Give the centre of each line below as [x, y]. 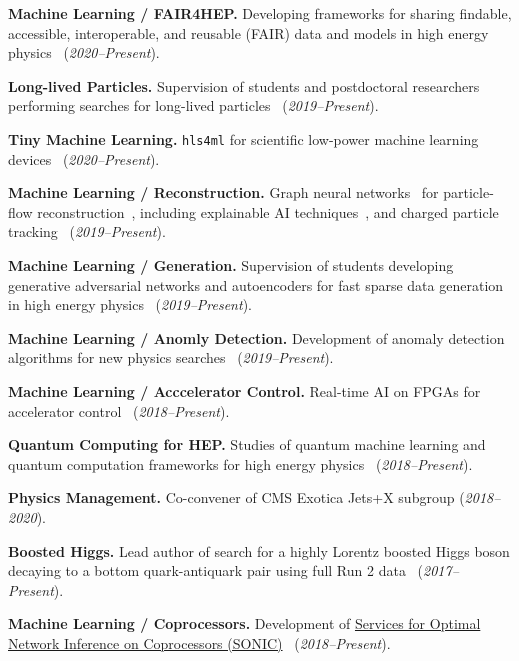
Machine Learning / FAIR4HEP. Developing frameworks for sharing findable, [260, 13]
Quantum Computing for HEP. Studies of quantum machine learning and [247, 444]
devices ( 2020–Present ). [84, 158]
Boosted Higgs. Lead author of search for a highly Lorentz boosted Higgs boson [259, 550]
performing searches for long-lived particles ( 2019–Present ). [193, 105]
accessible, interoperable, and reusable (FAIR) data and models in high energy [248, 32]
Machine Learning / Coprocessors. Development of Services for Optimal [244, 623]
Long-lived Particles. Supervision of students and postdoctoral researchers [244, 85]
